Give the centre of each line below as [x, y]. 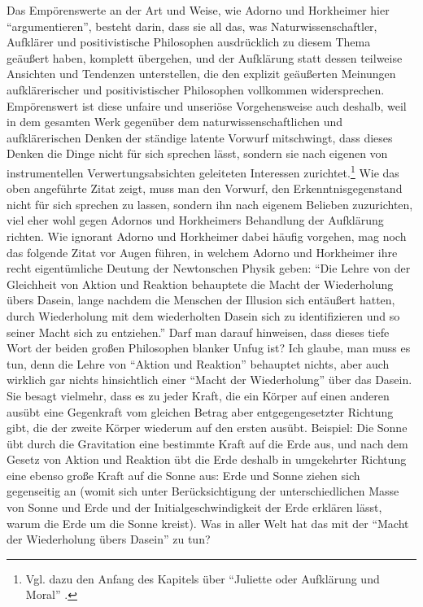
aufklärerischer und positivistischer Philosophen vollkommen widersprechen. [196, 89]
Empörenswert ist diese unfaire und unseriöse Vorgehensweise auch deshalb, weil [207, 105]
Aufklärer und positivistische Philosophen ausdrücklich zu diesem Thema [189, 42]
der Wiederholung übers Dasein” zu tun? [109, 539]
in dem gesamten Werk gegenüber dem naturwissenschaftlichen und [175, 122]
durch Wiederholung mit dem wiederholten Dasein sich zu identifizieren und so [203, 315]
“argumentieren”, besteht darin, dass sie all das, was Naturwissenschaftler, [192, 26]
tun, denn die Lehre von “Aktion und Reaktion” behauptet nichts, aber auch [198, 363]
